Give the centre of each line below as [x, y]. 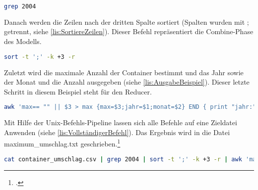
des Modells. [23, 41]
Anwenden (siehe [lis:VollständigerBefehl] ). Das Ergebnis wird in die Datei [117, 132]
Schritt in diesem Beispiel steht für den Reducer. [78, 91]
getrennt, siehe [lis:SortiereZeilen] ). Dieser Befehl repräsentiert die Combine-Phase [129, 31]
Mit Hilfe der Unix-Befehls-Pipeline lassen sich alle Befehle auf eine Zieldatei [121, 122]
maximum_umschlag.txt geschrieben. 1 [62, 143]
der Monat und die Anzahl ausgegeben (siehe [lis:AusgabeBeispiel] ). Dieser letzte [127, 82]
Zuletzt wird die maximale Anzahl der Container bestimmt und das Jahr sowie [124, 72]
